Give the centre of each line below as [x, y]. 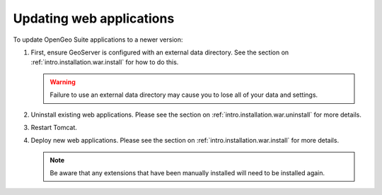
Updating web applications [94, 18]
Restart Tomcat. [54, 127]
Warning [63, 82]
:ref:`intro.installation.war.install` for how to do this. [105, 62]
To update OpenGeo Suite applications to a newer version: [98, 40]
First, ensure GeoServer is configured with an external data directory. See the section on [160, 52]
